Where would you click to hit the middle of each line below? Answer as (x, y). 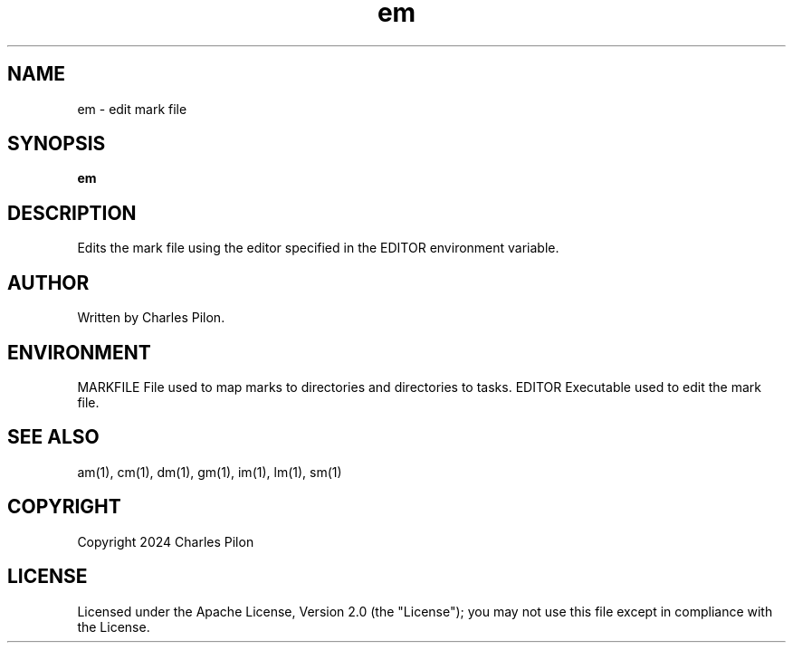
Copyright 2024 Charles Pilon (166, 541)
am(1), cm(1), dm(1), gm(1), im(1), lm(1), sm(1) (210, 472)
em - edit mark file (132, 109)
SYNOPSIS (57, 144)
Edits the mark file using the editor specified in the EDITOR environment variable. (318, 248)
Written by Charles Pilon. (151, 318)
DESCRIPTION (72, 213)
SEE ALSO (53, 437)
